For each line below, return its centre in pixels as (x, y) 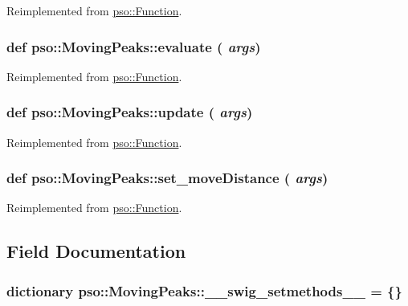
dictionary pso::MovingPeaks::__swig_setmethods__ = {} (204, 290)
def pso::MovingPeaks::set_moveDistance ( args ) (167, 178)
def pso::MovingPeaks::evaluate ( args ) (134, 46)
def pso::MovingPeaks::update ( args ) (130, 112)
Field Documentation (96, 251)
